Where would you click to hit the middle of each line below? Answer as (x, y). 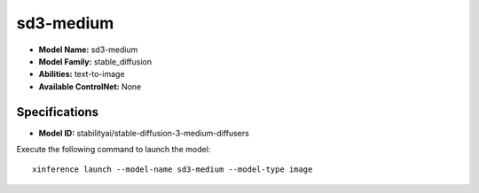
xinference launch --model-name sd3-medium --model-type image (173, 170)
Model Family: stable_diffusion (95, 61)
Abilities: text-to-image (82, 74)
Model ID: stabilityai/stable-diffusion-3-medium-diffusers (144, 133)
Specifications (58, 112)
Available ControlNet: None (90, 86)
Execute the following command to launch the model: (114, 150)
